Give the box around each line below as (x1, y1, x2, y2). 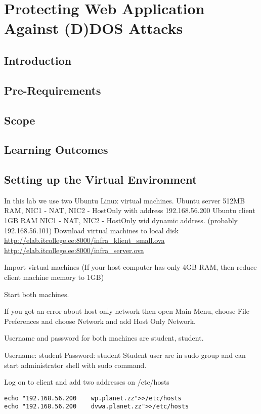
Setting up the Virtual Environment (4, 172, 197, 187)
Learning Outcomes (4, 142, 108, 157)
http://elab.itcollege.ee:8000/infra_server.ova (4, 244, 144, 255)
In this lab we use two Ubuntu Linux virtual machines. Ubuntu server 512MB (4, 195, 245, 205)
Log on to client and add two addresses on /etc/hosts (4, 377, 169, 387)
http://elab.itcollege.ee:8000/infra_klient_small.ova (4, 235, 165, 245)
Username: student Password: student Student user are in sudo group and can (4, 350, 246, 360)
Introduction (4, 52, 72, 68)
